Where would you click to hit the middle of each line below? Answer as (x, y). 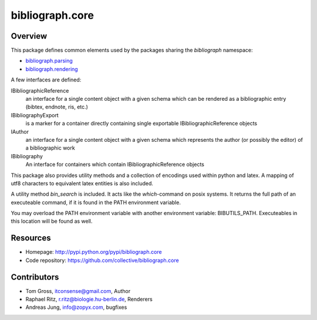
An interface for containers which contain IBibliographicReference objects (115, 165)
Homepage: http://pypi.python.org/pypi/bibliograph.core (94, 252)
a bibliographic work (50, 148)
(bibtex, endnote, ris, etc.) (57, 107)
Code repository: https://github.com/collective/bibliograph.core (102, 260)
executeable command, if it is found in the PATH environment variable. (96, 202)
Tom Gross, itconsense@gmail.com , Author (78, 291)
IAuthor (20, 131)
